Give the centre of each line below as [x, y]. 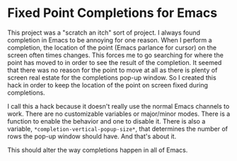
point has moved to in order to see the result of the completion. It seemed [115, 62]
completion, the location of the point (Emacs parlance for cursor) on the [112, 47]
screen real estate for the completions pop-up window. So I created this [112, 77]
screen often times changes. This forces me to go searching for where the [116, 55]
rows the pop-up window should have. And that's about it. [92, 136]
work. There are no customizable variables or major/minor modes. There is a [119, 114]
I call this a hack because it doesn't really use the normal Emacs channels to [118, 106]
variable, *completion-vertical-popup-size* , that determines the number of [118, 129]
